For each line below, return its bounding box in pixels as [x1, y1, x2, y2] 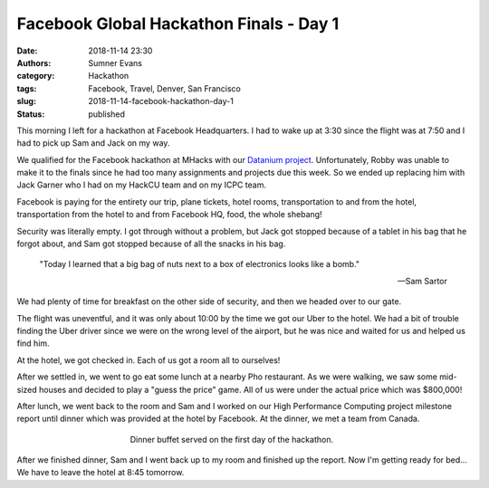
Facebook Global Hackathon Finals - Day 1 [16, 14, 340, 33]
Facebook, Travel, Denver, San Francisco [88, 82, 242, 94]
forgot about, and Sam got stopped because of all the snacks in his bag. [16, 238, 286, 249]
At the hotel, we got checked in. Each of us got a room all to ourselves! [16, 354, 281, 366]
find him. [16, 338, 50, 349]
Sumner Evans [88, 57, 142, 68]
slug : [16, 96, 36, 107]
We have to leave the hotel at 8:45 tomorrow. [16, 467, 185, 478]
